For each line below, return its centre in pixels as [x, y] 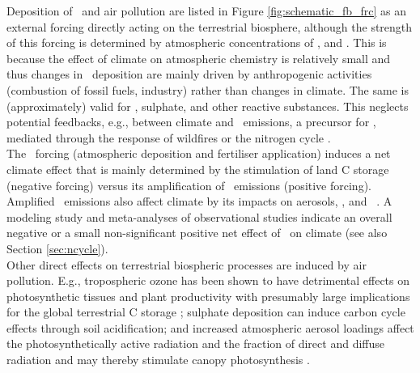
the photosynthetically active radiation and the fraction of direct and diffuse [195, 343]
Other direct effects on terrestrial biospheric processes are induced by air [187, 264]
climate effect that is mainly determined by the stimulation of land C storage [198, 169]
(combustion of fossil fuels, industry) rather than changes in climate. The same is [208, 89]
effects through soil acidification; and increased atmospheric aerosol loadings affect [210, 327]
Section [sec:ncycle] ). [57, 248]
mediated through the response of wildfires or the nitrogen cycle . [169, 137]
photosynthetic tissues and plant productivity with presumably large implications [208, 296]
